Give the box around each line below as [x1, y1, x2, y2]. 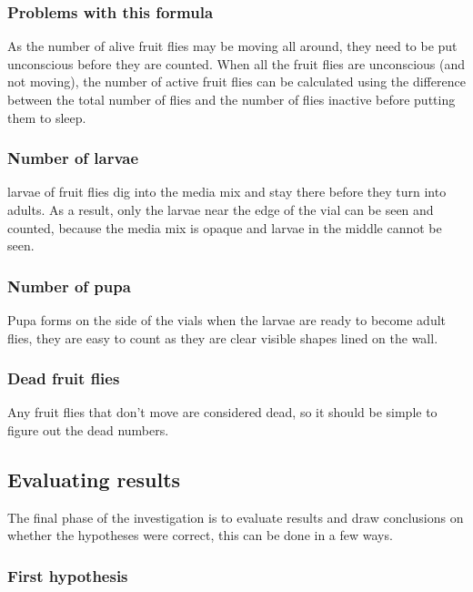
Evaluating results [7, 464, 181, 493]
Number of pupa [7, 274, 131, 297]
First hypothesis [7, 564, 128, 587]
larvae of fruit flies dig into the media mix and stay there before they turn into [7, 182, 447, 201]
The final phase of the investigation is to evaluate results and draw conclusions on [7, 507, 464, 526]
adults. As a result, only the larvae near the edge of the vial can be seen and [7, 200, 434, 219]
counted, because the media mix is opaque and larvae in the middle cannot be [7, 218, 442, 237]
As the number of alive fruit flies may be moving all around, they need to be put [7, 36, 458, 56]
